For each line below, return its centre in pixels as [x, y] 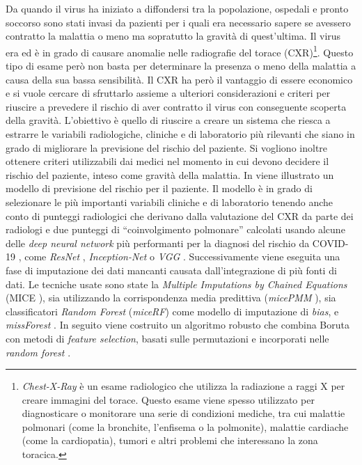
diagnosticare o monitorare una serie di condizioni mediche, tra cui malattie [183, 413]
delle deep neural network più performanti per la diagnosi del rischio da [158, 243]
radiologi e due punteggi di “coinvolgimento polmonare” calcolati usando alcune [175, 229]
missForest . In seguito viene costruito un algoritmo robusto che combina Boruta [178, 325]
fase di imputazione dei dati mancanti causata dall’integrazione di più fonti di [171, 270]
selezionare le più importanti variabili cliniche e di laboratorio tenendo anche [170, 202]
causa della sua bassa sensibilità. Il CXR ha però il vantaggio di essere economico [179, 79]
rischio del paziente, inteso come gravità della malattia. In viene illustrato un [170, 174]
